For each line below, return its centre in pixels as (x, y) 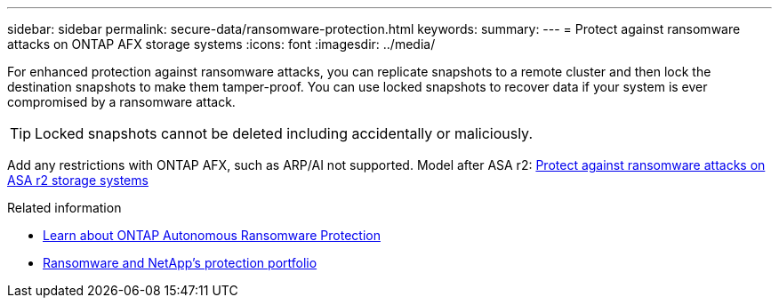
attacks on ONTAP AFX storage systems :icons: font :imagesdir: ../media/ (221, 44)
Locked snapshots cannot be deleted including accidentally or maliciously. (284, 133)
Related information (64, 208)
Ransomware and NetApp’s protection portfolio (180, 263)
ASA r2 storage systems (78, 180)
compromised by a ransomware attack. (121, 102)
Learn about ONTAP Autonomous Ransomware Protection (212, 235)
